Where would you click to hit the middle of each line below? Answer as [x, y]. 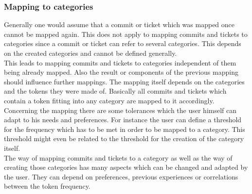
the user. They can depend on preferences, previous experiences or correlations [121, 176]
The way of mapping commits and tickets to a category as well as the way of [118, 157]
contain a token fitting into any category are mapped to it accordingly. [109, 100]
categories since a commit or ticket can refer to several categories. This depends [123, 43]
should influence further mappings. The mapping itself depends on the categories [124, 81]
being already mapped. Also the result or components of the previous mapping [121, 72]
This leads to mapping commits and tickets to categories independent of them [120, 62]
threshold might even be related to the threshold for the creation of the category [124, 138]
